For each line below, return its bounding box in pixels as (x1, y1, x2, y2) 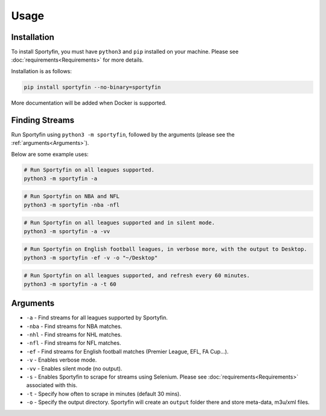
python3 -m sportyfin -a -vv (24, 228, 110, 235)
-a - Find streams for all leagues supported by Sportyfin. (26, 314, 168, 321)
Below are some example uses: (11, 150, 89, 158)
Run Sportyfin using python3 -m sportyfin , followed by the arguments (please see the (11, 130, 235, 138)
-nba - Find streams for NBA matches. (26, 322, 123, 330)
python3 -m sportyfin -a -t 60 (24, 281, 117, 287)
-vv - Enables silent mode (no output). (26, 365, 123, 372)
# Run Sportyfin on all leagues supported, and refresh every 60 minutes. (24, 272, 251, 279)
